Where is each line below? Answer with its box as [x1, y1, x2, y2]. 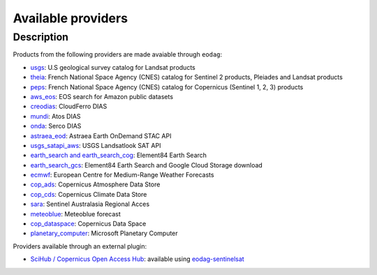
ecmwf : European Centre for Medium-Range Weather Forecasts [30, 171, 214, 179]
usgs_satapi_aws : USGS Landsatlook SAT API [30, 141, 161, 149]
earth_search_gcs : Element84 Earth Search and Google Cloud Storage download [30, 161, 263, 169]
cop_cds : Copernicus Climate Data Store [30, 190, 147, 198]
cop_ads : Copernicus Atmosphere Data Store [30, 180, 161, 188]
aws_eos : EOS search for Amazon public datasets [30, 92, 174, 101]
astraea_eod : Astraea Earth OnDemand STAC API [30, 131, 172, 140]
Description [13, 31, 69, 43]
